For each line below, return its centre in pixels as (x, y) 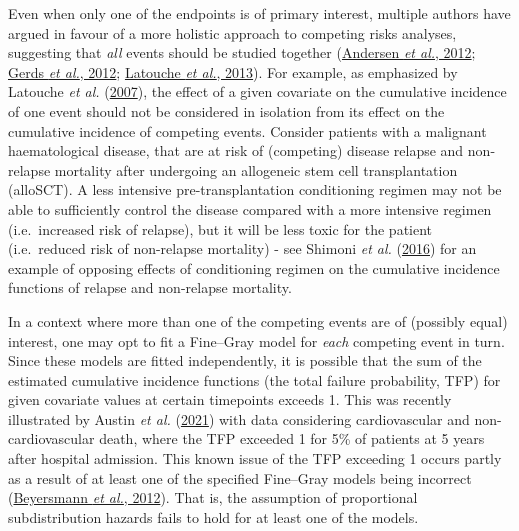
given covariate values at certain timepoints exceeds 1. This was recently (230, 399)
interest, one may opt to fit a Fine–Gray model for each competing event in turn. (256, 340)
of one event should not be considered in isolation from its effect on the (226, 110)
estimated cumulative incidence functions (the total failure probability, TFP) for (254, 379)
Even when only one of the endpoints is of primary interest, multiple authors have (259, 13)
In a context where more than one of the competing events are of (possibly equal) (258, 320)
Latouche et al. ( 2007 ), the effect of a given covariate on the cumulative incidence (257, 91)
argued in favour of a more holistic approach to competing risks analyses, (232, 32)
